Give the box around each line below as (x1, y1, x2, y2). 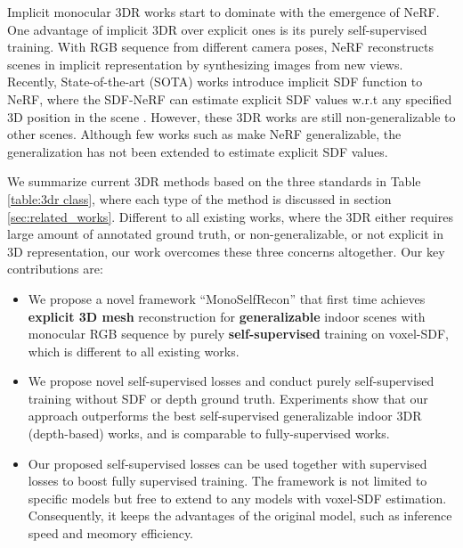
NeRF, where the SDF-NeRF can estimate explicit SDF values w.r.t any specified (7, 89, 452, 108)
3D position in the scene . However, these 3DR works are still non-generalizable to (7, 107, 456, 126)
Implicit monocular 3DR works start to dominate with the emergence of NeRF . (7, 3, 440, 20)
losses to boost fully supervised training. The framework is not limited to (28, 471, 427, 490)
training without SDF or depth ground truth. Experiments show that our (28, 389, 428, 407)
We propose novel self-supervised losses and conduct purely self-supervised (28, 372, 435, 390)
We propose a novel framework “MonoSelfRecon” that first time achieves (28, 289, 426, 307)
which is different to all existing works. (28, 341, 240, 360)
